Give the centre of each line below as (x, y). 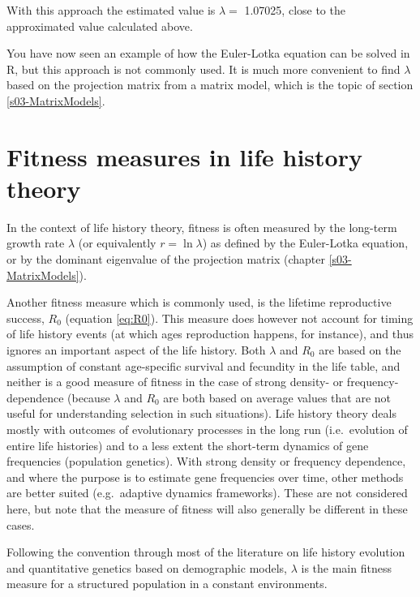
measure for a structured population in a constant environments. (167, 584)
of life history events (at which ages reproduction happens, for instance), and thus (210, 334)
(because (89, 397)
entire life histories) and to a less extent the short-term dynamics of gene (188, 445)
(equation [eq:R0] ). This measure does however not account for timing (239, 318)
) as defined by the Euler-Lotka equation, (305, 243)
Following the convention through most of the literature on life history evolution (206, 552)
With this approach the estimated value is (111, 10)
